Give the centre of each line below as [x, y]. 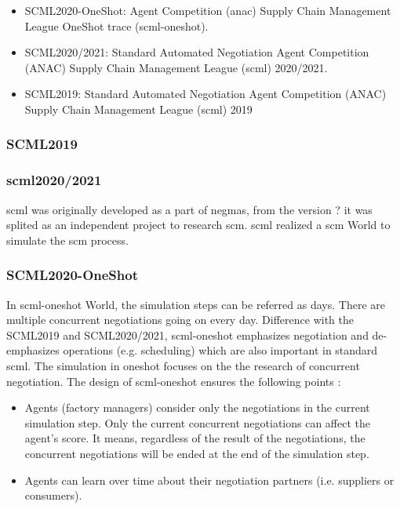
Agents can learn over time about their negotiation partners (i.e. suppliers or [209, 480]
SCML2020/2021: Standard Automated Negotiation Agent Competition [197, 52]
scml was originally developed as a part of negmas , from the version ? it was [189, 209]
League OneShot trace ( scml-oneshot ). [116, 25]
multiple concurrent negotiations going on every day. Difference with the [180, 320]
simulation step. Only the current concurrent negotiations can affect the [198, 422]
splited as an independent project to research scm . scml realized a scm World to [198, 225]
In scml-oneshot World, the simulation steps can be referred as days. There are [196, 304]
